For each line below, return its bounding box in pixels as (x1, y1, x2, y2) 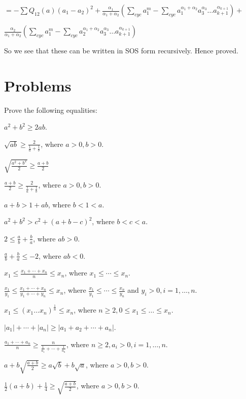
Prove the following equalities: (4, 104, 97, 115)
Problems (4, 75, 72, 96)
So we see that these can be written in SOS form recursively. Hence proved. (4, 45, 238, 55)
